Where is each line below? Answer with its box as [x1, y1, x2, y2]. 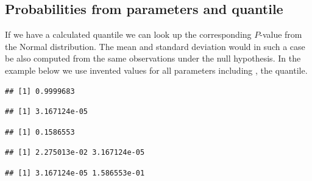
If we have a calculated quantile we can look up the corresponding [5, 28, 252, 41]
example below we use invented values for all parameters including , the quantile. [5, 63, 308, 76]
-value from [260, 28, 302, 41]
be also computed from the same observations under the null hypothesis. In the [5, 52, 301, 65]
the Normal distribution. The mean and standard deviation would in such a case [5, 40, 305, 52]
